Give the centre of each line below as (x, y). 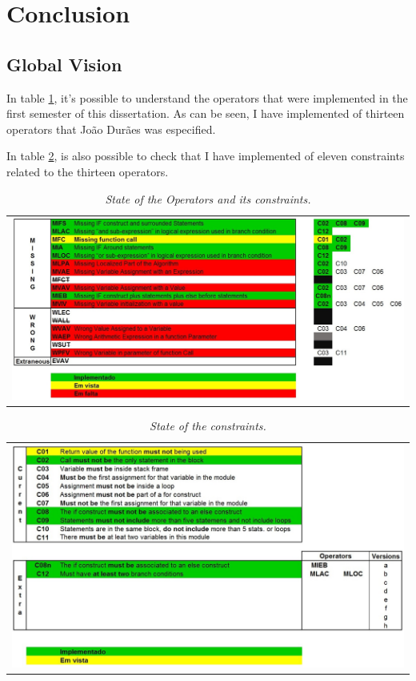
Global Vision (64, 64)
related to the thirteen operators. (88, 171)
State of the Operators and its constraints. (208, 198)
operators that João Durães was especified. (111, 129)
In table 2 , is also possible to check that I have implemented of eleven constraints (206, 156)
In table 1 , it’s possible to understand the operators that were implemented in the (207, 97)
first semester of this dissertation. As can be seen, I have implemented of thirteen (206, 113)
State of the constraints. (208, 425)
